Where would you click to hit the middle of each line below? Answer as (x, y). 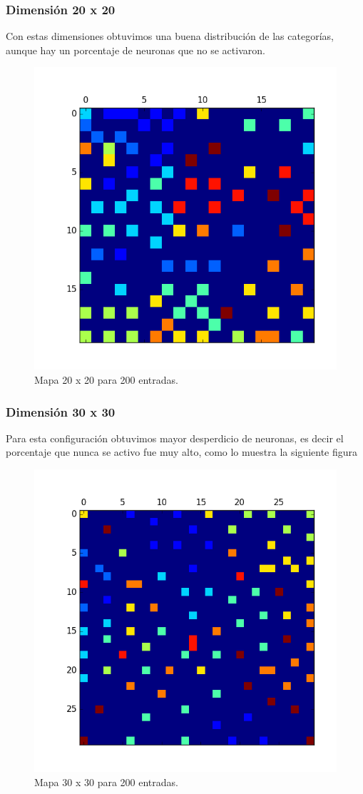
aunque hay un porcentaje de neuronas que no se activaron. (136, 50)
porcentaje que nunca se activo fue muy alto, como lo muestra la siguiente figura (182, 452)
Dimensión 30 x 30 (61, 411)
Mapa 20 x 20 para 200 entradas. (106, 380)
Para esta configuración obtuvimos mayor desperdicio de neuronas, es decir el (175, 438)
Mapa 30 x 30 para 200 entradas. (106, 782)
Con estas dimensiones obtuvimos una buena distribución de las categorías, (170, 36)
